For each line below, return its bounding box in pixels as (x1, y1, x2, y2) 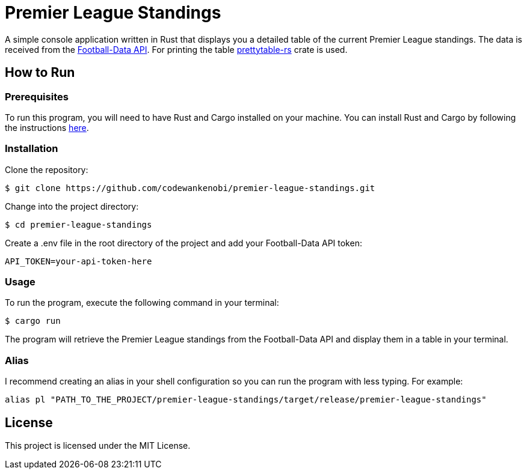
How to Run (5, 65, 75, 81)
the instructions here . (5, 122, 89, 133)
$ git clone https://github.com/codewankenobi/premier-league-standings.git (5, 183, 375, 193)
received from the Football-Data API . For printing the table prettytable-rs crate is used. (5, 44, 348, 55)
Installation (5, 142, 58, 155)
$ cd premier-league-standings (5, 219, 152, 229)
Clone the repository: (5, 164, 88, 175)
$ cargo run (5, 316, 61, 326)
